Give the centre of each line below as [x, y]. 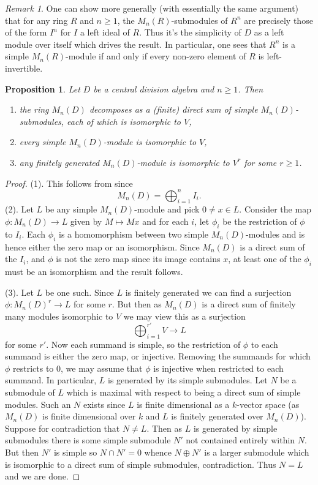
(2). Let [19, 209]
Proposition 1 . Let [43, 88]
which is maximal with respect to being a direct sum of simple [184, 392]
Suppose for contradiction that [62, 428]
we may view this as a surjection [184, 316]
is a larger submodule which [257, 452]
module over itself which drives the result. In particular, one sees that [136, 44]
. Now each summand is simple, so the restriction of [143, 344]
